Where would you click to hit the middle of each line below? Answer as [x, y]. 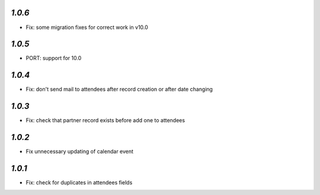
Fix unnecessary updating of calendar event [79, 152]
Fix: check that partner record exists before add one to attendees [105, 120]
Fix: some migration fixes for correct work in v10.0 [87, 27]
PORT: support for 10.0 [54, 58]
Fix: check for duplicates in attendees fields [79, 183]
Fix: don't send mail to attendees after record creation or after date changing [119, 89]
